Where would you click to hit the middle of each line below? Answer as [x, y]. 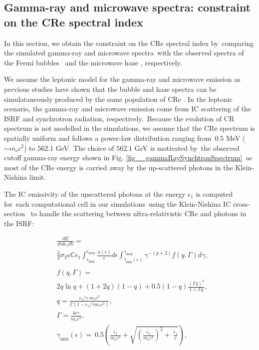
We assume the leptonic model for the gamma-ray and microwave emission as [122, 79]
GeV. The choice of [85, 148]
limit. [38, 177]
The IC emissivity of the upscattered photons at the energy [95, 193]
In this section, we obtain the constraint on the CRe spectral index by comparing [129, 43]
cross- [242, 203]
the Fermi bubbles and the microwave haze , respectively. [93, 62]
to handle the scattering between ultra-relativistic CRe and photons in [138, 213]
